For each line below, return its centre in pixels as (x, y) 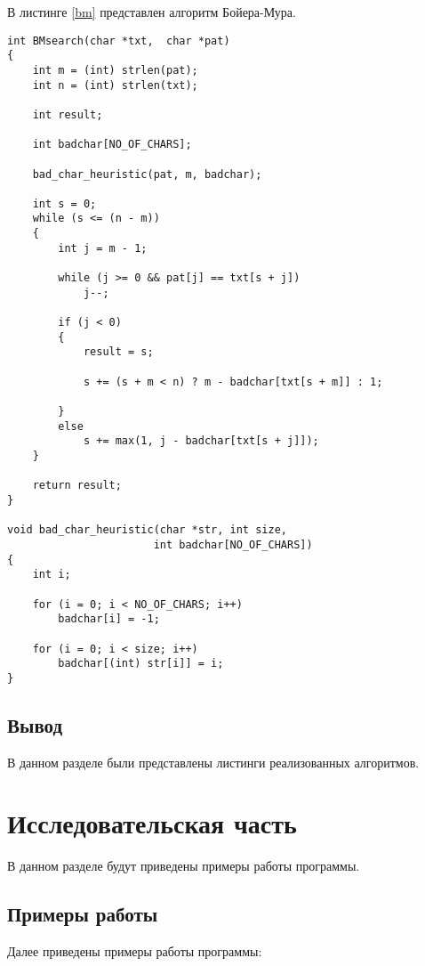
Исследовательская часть (152, 823)
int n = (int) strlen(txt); (115, 85)
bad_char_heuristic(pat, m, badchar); (147, 174)
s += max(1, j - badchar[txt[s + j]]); (201, 441)
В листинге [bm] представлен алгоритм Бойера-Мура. (152, 12)
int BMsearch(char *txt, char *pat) (119, 41)
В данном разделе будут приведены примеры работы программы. (184, 866)
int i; (52, 575)
